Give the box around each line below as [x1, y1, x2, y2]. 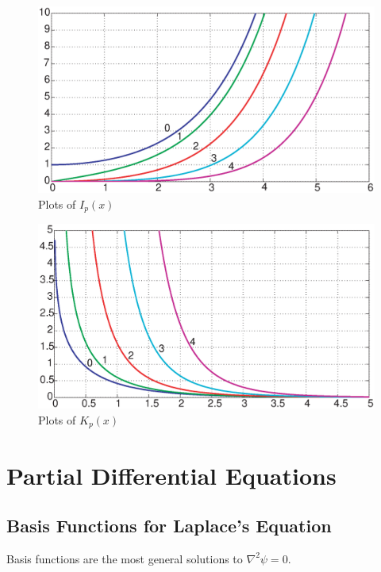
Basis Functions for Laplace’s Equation [6, 513, 332, 538]
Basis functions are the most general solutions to [6, 550, 243, 566]
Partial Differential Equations [6, 459, 337, 491]
